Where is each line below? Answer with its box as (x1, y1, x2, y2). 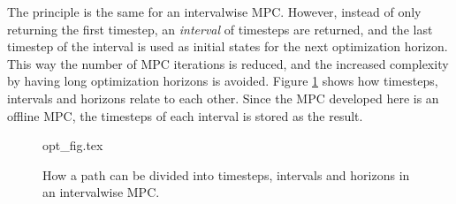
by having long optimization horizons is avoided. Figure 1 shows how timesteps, (7, 72, 438, 90)
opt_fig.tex (42, 136, 103, 155)
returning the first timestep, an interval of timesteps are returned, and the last (7, 19, 433, 38)
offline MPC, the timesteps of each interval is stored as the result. (7, 106, 363, 125)
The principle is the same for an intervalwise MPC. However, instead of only (7, 3, 422, 20)
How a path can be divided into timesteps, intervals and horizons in (42, 165, 410, 184)
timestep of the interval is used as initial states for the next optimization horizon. (7, 37, 448, 56)
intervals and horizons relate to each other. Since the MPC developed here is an (7, 88, 439, 107)
